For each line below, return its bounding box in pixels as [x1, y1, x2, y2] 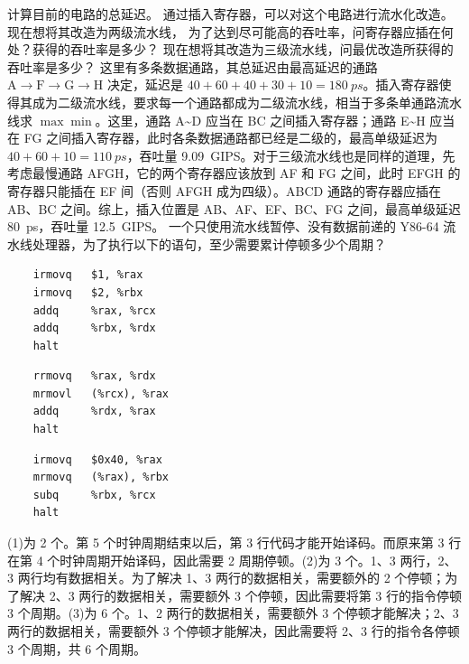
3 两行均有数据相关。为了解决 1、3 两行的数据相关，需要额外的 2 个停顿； [7, 568, 446, 587]
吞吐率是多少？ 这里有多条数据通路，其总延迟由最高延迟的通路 [7, 57, 378, 76]
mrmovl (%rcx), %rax [32, 387, 169, 400]
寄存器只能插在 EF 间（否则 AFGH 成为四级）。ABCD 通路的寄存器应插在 [7, 181, 441, 200]
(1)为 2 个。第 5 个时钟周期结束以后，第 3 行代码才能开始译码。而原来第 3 [7, 533, 445, 552]
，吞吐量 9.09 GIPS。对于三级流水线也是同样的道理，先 [126, 145, 455, 164]
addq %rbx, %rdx [32, 322, 156, 335]
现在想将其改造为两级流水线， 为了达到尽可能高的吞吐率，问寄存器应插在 [7, 22, 441, 41]
